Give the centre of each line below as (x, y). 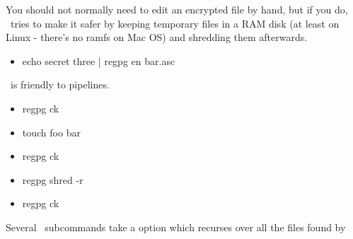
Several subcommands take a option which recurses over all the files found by (176, 227)
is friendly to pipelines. (60, 84)
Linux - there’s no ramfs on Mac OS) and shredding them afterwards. (157, 37)
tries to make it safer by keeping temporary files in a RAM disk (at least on (175, 23)
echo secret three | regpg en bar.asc (99, 60)
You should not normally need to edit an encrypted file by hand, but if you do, (177, 9)
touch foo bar (51, 132)
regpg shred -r (53, 179)
